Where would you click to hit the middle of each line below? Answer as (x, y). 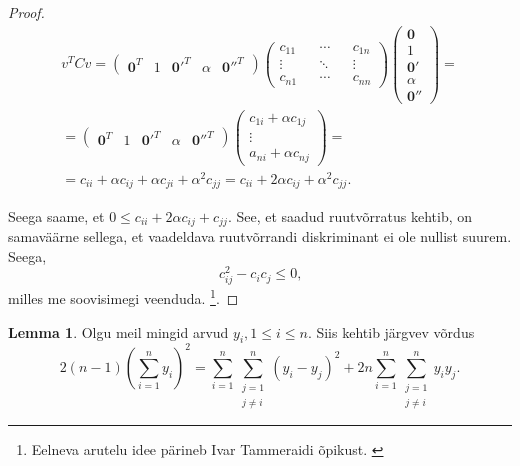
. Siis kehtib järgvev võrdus (391, 331)
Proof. (26, 12)
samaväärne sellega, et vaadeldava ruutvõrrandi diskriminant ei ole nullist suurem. (260, 235)
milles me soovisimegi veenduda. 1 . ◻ (123, 297)
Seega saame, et (56, 215)
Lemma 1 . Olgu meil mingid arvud (118, 331)
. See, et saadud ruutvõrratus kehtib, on (350, 215)
